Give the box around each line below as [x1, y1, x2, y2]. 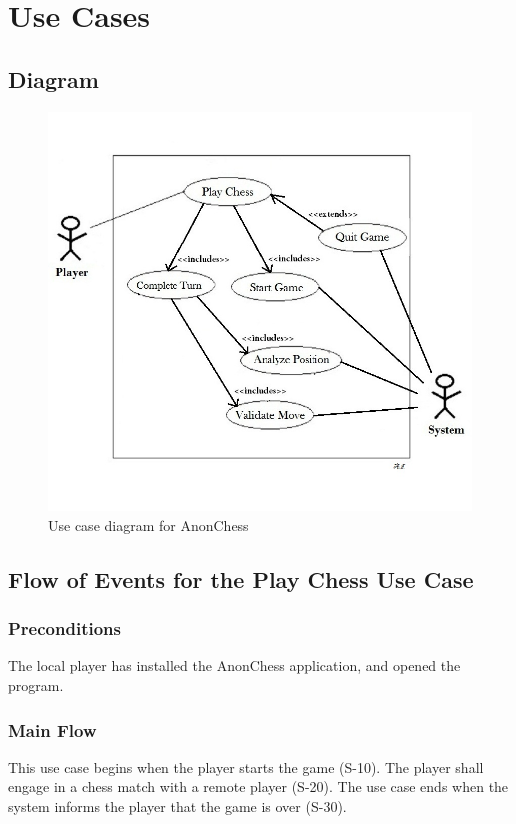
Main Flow [8, 717, 97, 742]
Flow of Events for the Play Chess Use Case [8, 563, 474, 594]
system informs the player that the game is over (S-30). [8, 796, 347, 816]
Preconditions [8, 616, 121, 641]
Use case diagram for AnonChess [48, 514, 249, 535]
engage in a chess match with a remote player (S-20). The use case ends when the [8, 776, 509, 797]
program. [8, 675, 64, 695]
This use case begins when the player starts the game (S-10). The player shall [8, 756, 484, 777]
